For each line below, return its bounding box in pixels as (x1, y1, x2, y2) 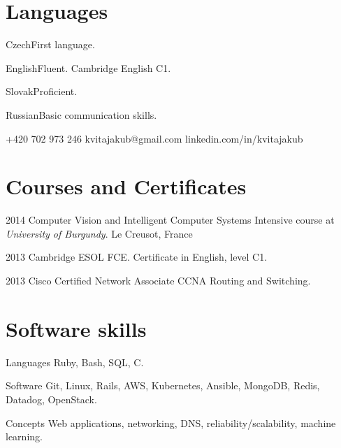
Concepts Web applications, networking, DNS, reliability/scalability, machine (6, 415, 336, 430)
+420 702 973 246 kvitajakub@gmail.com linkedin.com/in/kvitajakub (6, 131, 303, 145)
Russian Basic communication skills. (6, 107, 157, 122)
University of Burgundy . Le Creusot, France (6, 226, 193, 240)
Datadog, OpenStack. (6, 391, 97, 406)
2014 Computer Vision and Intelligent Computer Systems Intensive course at (6, 212, 335, 227)
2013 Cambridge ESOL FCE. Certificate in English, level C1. (6, 250, 268, 264)
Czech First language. (6, 37, 95, 52)
